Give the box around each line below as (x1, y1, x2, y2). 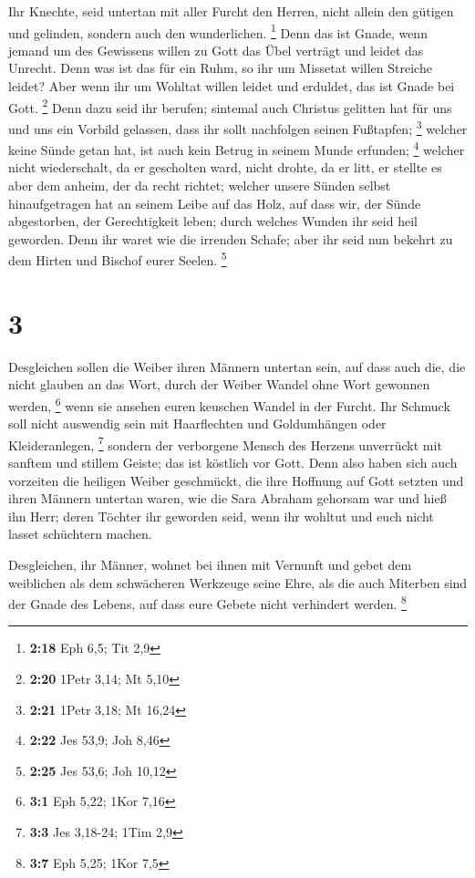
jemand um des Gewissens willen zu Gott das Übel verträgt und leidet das (8, 40, 424, 59)
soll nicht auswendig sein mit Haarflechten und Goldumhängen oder (8, 414, 387, 433)
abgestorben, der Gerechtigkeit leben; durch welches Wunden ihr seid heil (8, 212, 418, 231)
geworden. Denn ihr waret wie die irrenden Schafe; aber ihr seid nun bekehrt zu (8, 229, 453, 248)
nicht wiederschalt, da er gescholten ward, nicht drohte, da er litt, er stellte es (8, 158, 442, 177)
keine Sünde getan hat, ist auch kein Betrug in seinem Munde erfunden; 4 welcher (8, 138, 465, 159)
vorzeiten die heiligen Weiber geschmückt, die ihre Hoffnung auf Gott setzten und (8, 470, 464, 490)
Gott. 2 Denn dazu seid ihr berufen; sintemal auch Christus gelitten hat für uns (8, 95, 452, 117)
